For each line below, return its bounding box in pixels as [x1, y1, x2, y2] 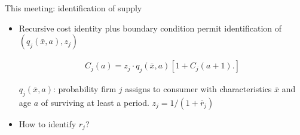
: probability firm [53, 83, 117, 95]
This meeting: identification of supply [5, 2, 142, 14]
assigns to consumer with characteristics [125, 83, 272, 95]
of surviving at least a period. [41, 96, 149, 108]
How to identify [19, 117, 76, 130]
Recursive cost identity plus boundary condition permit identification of [19, 21, 282, 34]
